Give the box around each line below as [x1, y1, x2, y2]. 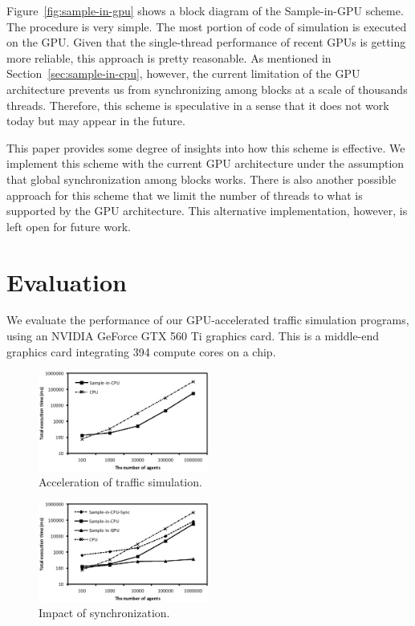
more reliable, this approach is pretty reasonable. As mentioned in [6, 49, 332, 66]
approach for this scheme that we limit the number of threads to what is [6, 186, 363, 203]
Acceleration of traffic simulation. [39, 474, 202, 490]
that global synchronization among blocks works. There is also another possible [6, 170, 397, 187]
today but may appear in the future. [6, 112, 185, 129]
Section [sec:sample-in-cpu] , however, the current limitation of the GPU [6, 65, 360, 82]
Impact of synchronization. [39, 604, 170, 621]
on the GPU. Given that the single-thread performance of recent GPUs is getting [6, 34, 406, 51]
